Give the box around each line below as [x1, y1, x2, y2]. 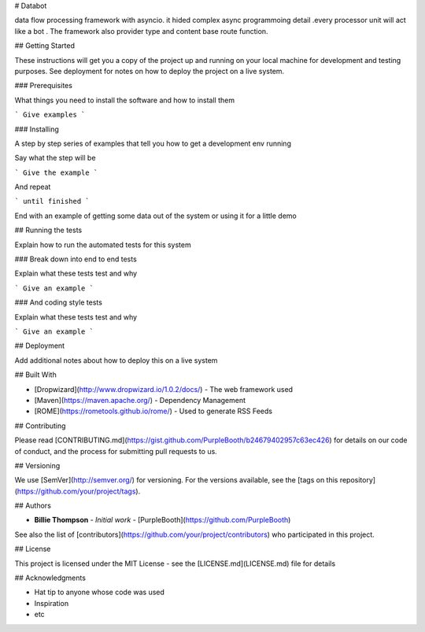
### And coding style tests [14, 298, 102, 307]
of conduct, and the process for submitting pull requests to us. [14, 446, 218, 456]
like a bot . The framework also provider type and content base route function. [14, 26, 268, 35]
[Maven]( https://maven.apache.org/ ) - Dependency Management [34, 395, 246, 405]
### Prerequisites [14, 81, 72, 91]
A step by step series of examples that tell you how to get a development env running [14, 139, 291, 148]
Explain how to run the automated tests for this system [14, 240, 192, 249]
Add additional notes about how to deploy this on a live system [14, 355, 218, 365]
